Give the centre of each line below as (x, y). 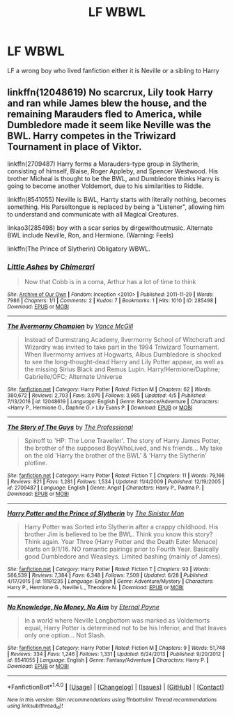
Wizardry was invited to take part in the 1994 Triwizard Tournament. (122, 347)
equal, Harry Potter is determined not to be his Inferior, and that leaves (125, 628)
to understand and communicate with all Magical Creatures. (93, 214)
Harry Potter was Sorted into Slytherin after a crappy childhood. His (121, 527)
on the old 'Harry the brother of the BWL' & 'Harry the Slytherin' (116, 456)
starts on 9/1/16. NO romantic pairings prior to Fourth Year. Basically (122, 549)
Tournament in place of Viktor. (75, 147)
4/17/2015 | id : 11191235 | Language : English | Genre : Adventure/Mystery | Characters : (110, 582)
